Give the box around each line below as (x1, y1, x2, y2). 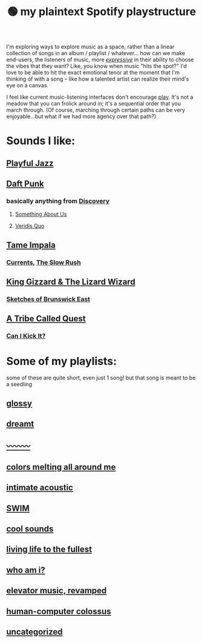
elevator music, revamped (6, 585, 107, 596)
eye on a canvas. (6, 82, 49, 89)
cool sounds (6, 524, 54, 534)
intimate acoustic (6, 482, 74, 493)
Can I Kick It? (6, 331, 46, 340)
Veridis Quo (15, 222, 45, 230)
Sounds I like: (6, 134, 76, 148)
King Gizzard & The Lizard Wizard (6, 277, 135, 287)
